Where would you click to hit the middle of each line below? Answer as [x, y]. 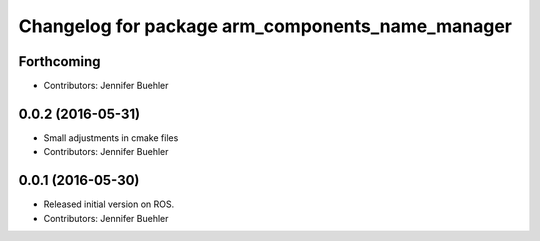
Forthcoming [59, 61]
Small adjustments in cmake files [111, 137]
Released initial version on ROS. [109, 204]
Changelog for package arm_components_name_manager [265, 26]
